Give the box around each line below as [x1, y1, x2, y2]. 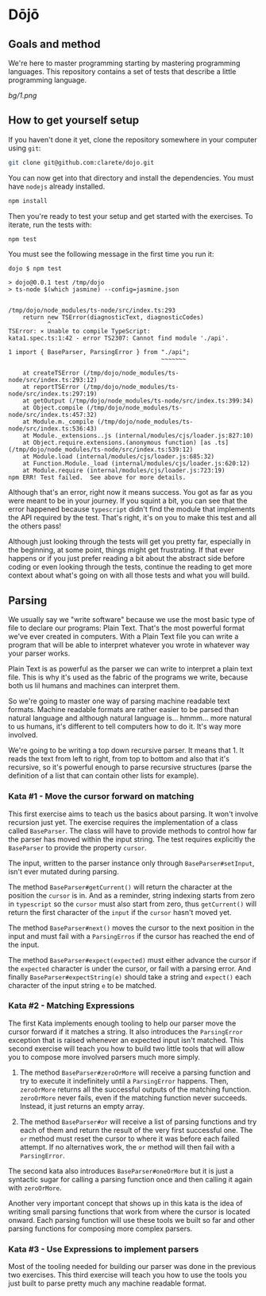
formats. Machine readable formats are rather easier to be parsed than [8, 705, 240, 714]
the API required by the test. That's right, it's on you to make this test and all [8, 513, 256, 523]
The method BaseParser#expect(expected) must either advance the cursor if [8, 955, 256, 964]
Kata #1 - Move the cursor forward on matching [8, 791, 195, 802]
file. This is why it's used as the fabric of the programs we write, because [8, 672, 249, 682]
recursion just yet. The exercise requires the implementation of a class [8, 817, 238, 827]
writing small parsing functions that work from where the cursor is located [8, 1207, 251, 1216]
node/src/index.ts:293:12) [8, 376, 98, 384]
